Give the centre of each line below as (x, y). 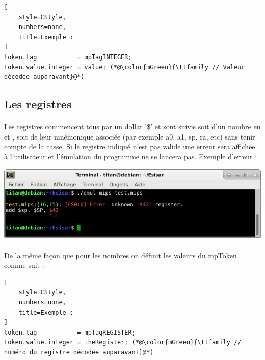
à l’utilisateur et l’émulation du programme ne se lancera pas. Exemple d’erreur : (131, 156)
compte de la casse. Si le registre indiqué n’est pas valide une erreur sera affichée (130, 146)
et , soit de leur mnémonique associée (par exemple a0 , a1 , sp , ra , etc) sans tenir (130, 136)
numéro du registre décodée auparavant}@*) (79, 352)
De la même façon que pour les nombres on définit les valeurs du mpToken (121, 255)
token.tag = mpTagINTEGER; (68, 57)
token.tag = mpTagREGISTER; (70, 332)
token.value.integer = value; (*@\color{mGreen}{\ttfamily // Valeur (125, 67)
